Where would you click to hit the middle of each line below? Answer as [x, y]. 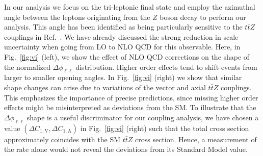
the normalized [28, 67]
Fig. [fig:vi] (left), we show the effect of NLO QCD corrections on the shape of [127, 56]
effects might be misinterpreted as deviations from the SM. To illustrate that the [130, 107]
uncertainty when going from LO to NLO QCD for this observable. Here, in [122, 47]
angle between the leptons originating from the [77, 17]
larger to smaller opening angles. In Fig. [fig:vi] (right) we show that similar [123, 77]
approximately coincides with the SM [62, 139]
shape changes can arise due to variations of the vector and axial [105, 87]
